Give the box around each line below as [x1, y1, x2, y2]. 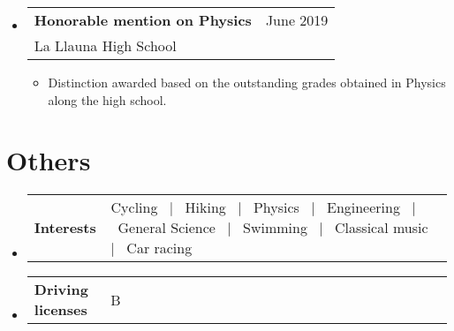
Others [6, 142, 91, 178]
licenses [34, 299, 87, 320]
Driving [34, 279, 88, 300]
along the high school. [48, 90, 167, 109]
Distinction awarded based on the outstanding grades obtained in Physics [48, 73, 446, 91]
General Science [117, 217, 216, 238]
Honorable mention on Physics [34, 10, 252, 30]
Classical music [335, 217, 428, 238]
